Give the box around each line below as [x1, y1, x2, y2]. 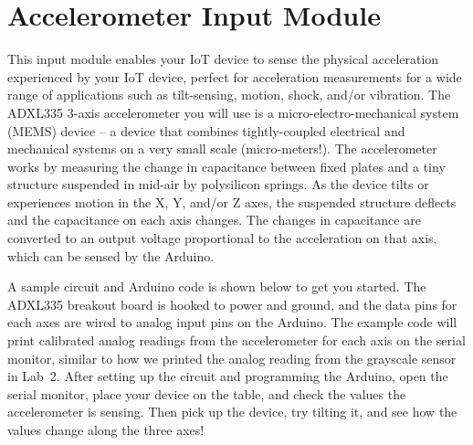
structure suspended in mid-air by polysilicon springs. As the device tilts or [7, 175, 429, 194]
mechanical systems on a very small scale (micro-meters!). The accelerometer [7, 139, 437, 158]
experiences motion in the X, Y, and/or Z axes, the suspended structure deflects [7, 192, 457, 211]
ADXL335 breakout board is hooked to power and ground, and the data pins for [7, 294, 457, 313]
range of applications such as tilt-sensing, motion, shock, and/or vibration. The [7, 85, 451, 104]
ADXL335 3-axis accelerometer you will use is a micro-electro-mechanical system [7, 102, 459, 122]
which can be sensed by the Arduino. [7, 246, 215, 265]
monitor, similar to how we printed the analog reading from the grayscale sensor [7, 348, 457, 367]
